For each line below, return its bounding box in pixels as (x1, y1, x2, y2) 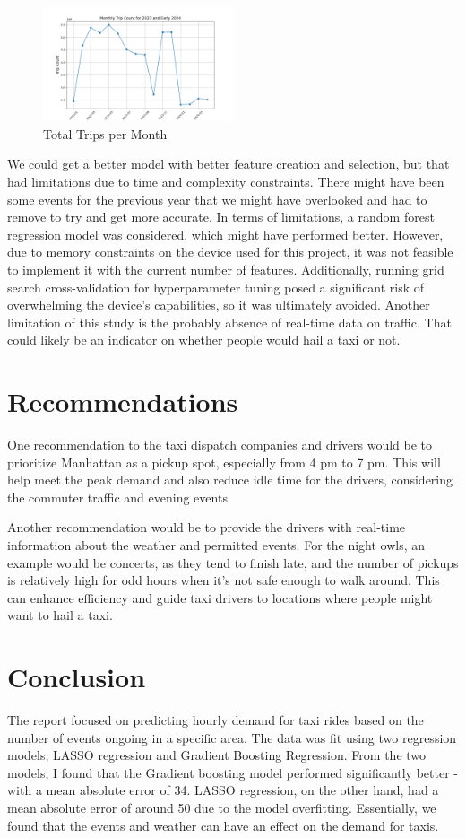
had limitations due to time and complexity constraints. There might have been (7, 171, 444, 190)
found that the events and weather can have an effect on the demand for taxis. (7, 816, 439, 834)
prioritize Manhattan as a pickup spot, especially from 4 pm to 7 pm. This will (7, 452, 441, 471)
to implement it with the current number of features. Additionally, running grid (7, 259, 444, 278)
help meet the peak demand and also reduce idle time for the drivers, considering (7, 470, 453, 489)
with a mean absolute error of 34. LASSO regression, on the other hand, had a (7, 781, 439, 799)
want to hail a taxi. (7, 606, 113, 624)
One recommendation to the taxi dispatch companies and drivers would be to (7, 435, 433, 454)
